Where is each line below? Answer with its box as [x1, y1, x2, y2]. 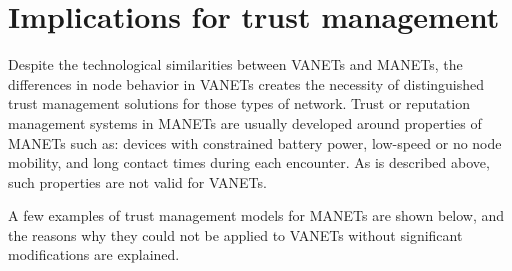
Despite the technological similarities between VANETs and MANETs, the [8, 54, 463, 75]
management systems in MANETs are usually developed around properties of [8, 112, 482, 133]
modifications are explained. [8, 244, 180, 265]
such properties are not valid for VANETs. [8, 171, 267, 192]
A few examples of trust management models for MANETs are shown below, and [8, 205, 505, 226]
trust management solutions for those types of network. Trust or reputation [8, 93, 470, 114]
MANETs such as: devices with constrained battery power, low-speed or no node [8, 132, 502, 153]
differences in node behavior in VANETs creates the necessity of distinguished [8, 73, 485, 94]
